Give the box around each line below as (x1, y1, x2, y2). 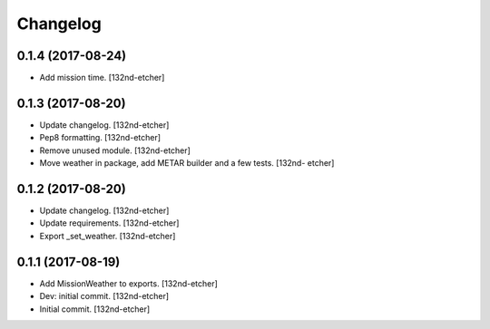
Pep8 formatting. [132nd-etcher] (39, 132, 162, 143)
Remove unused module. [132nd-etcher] (39, 145, 191, 156)
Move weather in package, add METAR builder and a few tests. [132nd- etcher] (39, 158, 335, 169)
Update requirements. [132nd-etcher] (39, 218, 180, 228)
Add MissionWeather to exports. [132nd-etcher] (39, 277, 218, 289)
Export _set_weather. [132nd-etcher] (39, 230, 176, 241)
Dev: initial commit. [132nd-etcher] (39, 291, 170, 302)
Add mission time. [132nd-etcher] (39, 73, 165, 83)
